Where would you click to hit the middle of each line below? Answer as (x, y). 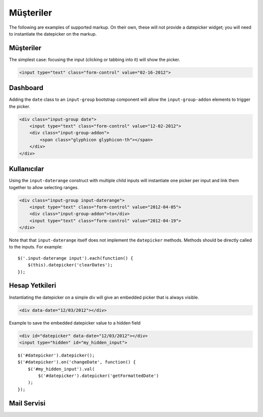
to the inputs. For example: (36, 247)
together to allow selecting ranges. (44, 187)
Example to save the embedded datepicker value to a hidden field (75, 323)
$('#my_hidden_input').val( (61, 369)
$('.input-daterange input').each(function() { (75, 258)
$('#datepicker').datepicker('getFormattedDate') (99, 376)
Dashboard (26, 88)
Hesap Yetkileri (33, 286)
